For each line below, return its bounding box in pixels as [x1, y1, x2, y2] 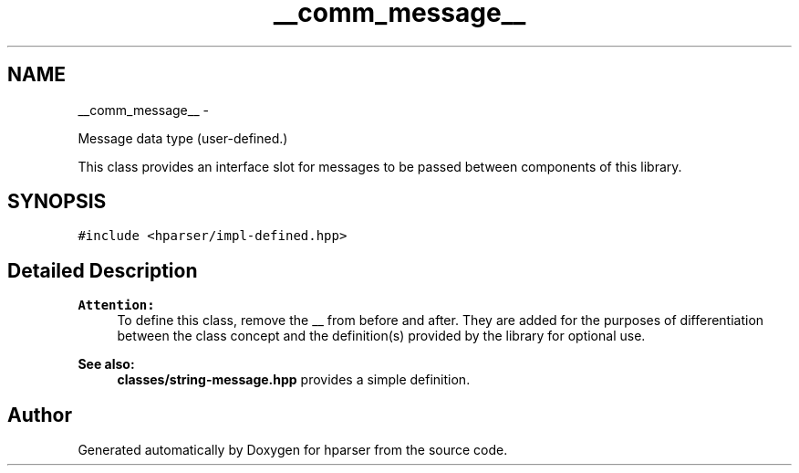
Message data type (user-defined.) [78, 130, 288, 146]
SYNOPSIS [7, 190, 107, 214]
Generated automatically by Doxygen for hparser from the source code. [78, 442, 508, 458]
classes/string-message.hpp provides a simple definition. [117, 372, 471, 388]
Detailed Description [7, 258, 198, 282]
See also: [78, 356, 135, 373]
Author [7, 403, 72, 426]
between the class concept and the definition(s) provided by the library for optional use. [117, 328, 646, 344]
